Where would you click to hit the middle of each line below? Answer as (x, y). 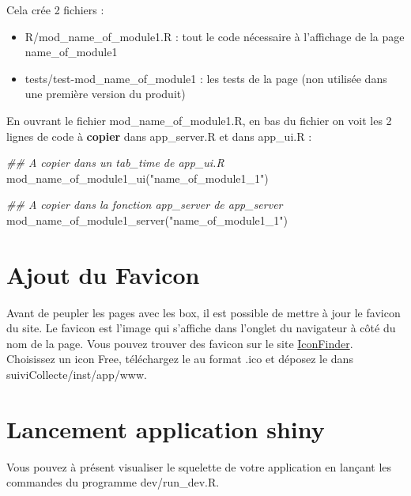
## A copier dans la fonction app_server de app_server (145, 204)
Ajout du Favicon (103, 274)
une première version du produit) (105, 94)
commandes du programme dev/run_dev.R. (113, 482)
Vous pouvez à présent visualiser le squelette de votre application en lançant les (199, 466)
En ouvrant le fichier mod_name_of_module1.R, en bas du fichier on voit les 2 (199, 120)
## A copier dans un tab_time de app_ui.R (115, 163)
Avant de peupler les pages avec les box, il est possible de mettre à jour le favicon (204, 312)
